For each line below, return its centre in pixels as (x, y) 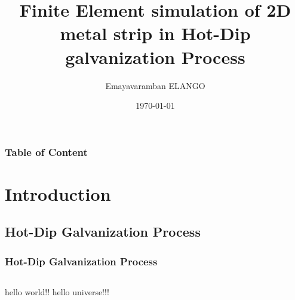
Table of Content (46, 151)
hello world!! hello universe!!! (57, 291)
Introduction (58, 193)
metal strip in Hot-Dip (155, 33)
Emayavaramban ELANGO (155, 85)
